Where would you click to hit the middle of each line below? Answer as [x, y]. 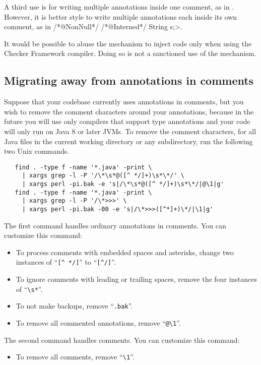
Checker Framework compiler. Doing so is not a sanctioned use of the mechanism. [130, 53]
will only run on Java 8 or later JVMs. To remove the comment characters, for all [130, 131]
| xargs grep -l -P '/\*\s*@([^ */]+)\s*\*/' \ [103, 176]
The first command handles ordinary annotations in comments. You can [115, 225]
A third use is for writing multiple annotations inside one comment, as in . [119, 7]
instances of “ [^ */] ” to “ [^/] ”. [66, 262]
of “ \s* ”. [29, 289]
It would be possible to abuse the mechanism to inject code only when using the [128, 43]
